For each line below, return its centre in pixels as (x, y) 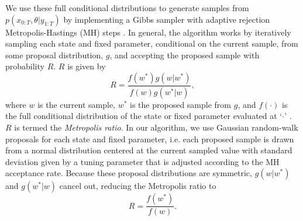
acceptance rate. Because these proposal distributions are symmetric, (129, 173)
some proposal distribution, (54, 55)
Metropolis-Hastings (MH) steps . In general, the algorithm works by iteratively (148, 32)
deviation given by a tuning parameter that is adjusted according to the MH (142, 161)
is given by (87, 66)
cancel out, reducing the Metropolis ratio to (138, 186)
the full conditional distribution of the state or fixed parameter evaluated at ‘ (144, 116)
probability (25, 66)
